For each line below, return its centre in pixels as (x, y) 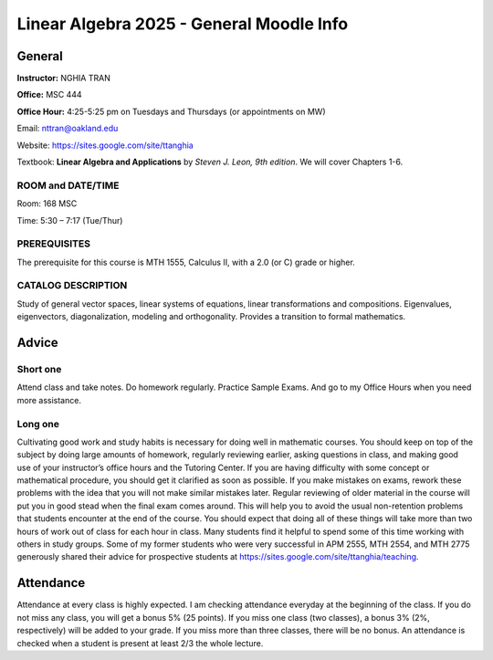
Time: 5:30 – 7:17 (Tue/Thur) (70, 220)
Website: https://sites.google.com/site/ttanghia (105, 145)
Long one (38, 424)
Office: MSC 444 (49, 95)
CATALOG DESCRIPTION (72, 286)
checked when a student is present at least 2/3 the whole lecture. (140, 643)
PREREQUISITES (54, 244)
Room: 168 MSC (47, 204)
